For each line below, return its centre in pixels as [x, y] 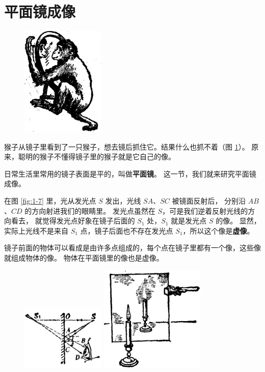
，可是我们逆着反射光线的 [205, 210]
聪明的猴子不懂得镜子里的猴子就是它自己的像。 [97, 156]
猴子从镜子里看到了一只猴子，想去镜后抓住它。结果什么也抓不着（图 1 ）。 [127, 146]
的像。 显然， [238, 221]
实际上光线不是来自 [36, 230]
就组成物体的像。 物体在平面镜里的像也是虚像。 [84, 257]
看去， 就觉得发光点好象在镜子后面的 [73, 221]
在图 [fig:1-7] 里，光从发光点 [50, 200]
